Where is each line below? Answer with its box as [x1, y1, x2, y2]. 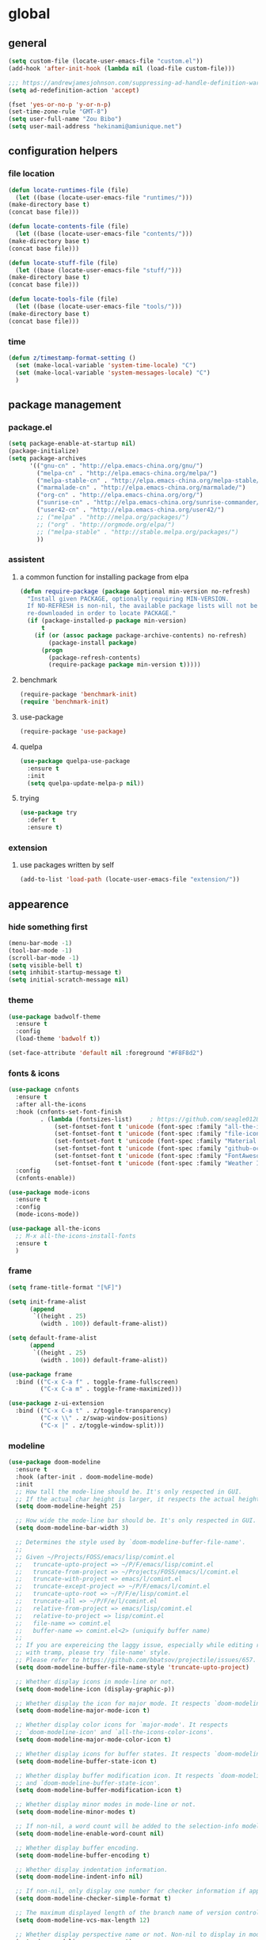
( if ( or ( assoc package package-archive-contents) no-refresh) [34, 631, 248, 640]
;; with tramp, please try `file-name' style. [15, 1649, 172, 1657]
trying [19, 793, 40, 803]
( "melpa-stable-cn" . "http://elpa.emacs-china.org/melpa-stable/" [36, 476, 264, 484]
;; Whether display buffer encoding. [15, 1843, 140, 1852]
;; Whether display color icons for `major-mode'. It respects [15, 1721, 228, 1729]
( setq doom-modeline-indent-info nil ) [15, 1873, 144, 1881]
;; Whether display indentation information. [15, 1866, 169, 1874]
